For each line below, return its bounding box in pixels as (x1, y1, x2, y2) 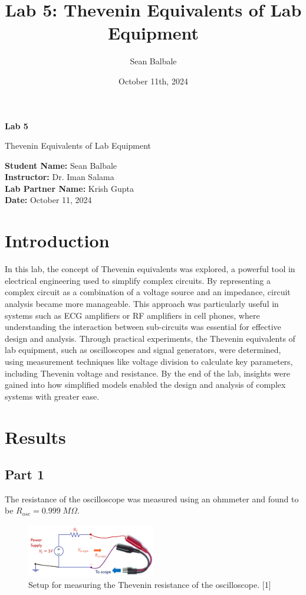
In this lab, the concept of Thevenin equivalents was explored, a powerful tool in (5, 263, 295, 275)
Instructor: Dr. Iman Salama (5, 171, 114, 183)
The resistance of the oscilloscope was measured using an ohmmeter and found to (5, 492, 299, 505)
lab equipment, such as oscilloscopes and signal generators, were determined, (5, 344, 281, 356)
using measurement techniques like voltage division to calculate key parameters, (5, 355, 293, 367)
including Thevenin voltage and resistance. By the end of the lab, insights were (5, 367, 290, 379)
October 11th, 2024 (119, 74, 188, 87)
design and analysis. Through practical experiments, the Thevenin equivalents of (5, 332, 295, 344)
